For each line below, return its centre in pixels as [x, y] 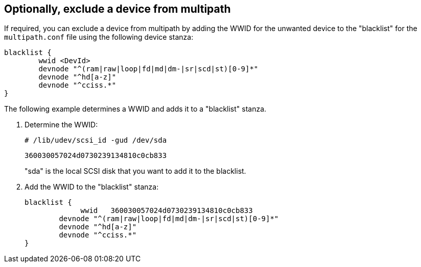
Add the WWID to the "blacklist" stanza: [92, 187]
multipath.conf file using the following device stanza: [99, 37]
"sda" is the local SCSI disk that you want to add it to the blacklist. [135, 171]
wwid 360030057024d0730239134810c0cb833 [167, 211]
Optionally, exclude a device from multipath [118, 9]
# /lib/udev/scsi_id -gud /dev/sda [96, 140]
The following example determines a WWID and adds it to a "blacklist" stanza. [135, 109]
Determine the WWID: [61, 125]
